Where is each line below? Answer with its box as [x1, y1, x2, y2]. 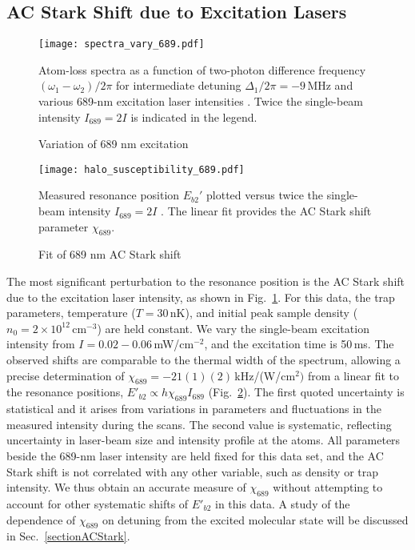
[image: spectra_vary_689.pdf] [38, 38, 205, 50]
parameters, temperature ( [6, 304, 136, 321]
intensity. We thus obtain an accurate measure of [6, 479, 246, 496]
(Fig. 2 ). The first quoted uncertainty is [208, 383, 405, 400]
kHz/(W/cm [234, 367, 296, 383]
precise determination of [6, 367, 125, 383]
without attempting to [273, 479, 383, 496]
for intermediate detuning [116, 77, 241, 94]
